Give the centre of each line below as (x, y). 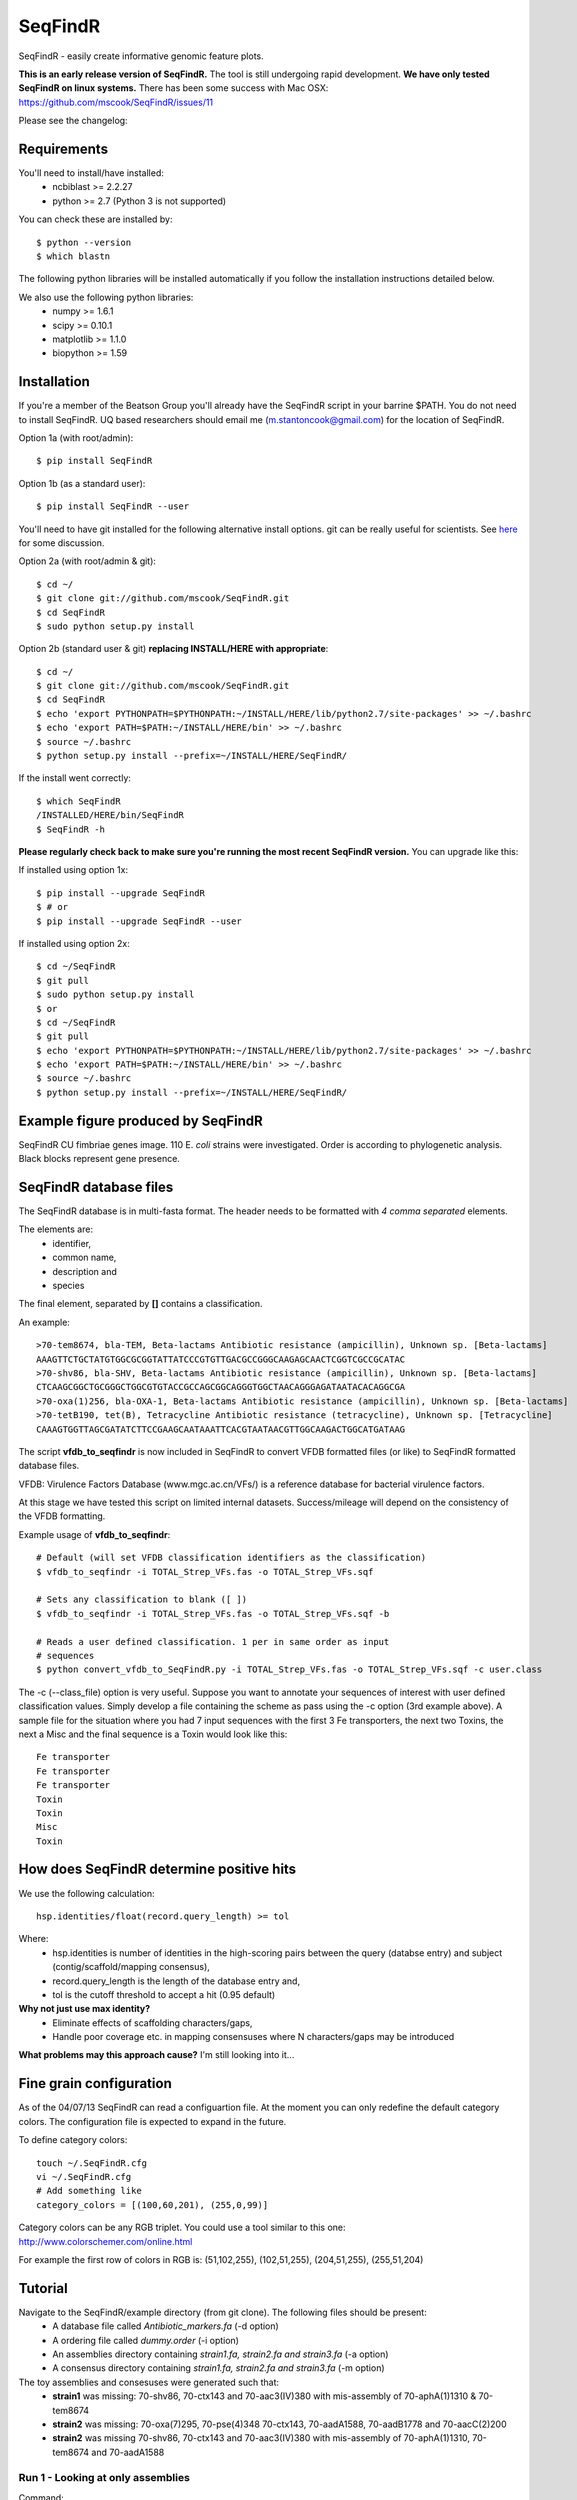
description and (84, 1271)
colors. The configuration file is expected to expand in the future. (152, 2121)
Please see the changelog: (73, 121)
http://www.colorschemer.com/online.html (105, 2241)
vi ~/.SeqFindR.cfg (84, 2176)
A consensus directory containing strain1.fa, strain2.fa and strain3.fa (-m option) (218, 2368)
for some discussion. (61, 542)
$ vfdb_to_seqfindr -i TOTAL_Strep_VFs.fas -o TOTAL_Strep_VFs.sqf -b (213, 1613)
